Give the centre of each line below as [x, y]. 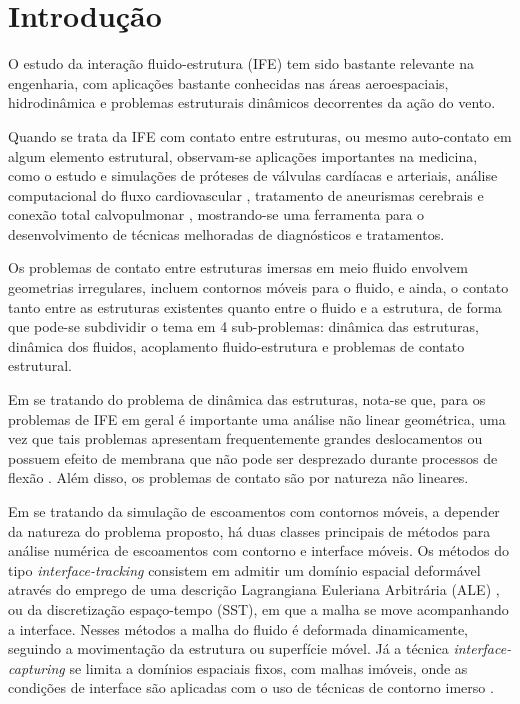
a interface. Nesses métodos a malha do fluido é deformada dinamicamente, [238, 628]
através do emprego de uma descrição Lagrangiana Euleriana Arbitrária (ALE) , [254, 589]
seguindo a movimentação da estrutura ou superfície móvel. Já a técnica [228, 648]
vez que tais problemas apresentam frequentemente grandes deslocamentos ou [245, 438]
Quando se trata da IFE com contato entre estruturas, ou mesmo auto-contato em [260, 135]
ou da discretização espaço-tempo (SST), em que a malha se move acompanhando [258, 608]
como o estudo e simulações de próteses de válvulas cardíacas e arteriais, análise [253, 175]
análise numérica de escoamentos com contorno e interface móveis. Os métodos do [258, 550]
